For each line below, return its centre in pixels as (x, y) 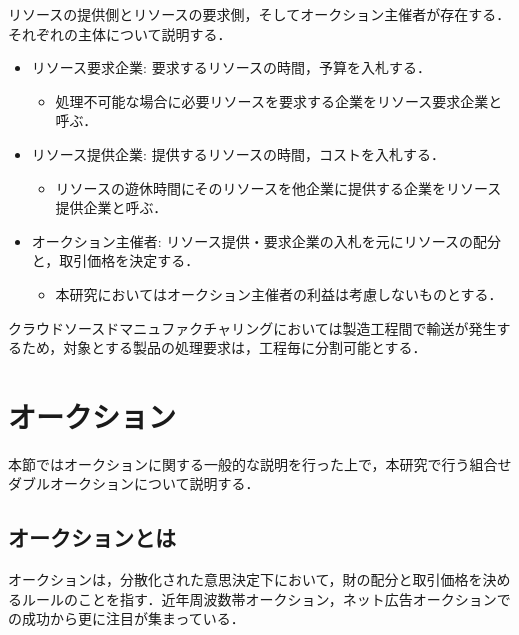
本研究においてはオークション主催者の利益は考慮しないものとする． (279, 293)
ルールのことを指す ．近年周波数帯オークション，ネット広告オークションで (266, 598)
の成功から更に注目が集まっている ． (126, 618)
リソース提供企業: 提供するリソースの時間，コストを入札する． (238, 153)
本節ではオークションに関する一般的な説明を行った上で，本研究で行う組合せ (260, 463)
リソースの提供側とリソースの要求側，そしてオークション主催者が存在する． (259, 14)
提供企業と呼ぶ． (111, 207)
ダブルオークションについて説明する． (134, 483)
